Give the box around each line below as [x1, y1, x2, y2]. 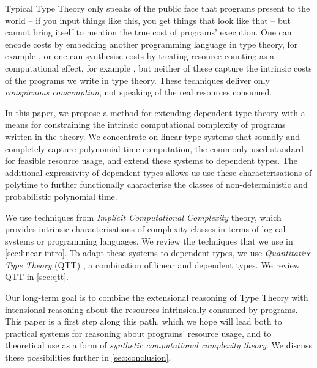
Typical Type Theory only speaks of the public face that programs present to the [5, 2, 310, 14]
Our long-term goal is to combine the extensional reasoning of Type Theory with [5, 291, 308, 304]
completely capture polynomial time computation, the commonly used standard [5, 142, 304, 155]
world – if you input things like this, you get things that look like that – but [5, 13, 291, 26]
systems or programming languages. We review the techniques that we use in [5, 234, 293, 247]
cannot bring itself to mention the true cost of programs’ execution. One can [5, 26, 292, 39]
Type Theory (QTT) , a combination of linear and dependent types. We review [5, 258, 300, 271]
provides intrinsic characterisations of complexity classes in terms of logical [5, 223, 286, 235]
